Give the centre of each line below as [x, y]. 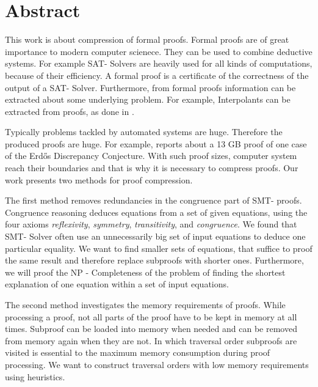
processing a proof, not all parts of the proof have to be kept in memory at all [151, 316]
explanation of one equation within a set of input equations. [117, 284]
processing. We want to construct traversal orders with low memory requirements [157, 364]
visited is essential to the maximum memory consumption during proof [138, 352]
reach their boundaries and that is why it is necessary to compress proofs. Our [152, 168]
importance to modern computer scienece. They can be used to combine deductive [159, 51]
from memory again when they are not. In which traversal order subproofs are [151, 340]
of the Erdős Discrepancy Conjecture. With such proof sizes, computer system [151, 156]
